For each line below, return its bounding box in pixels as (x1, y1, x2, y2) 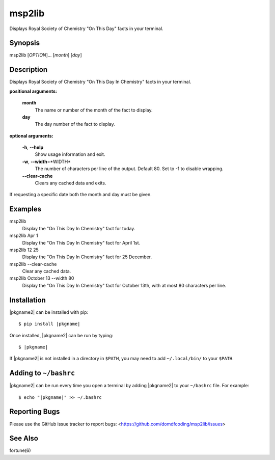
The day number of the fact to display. (35, 121, 116, 127)
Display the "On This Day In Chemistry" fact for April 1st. (22, 239, 141, 246)
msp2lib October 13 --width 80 (9, 275, 74, 281)
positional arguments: (9, 88, 57, 94)
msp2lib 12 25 (9, 247, 39, 253)
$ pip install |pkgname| (18, 321, 80, 327)
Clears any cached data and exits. (35, 180, 106, 186)
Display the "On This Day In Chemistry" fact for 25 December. (22, 254, 152, 260)
